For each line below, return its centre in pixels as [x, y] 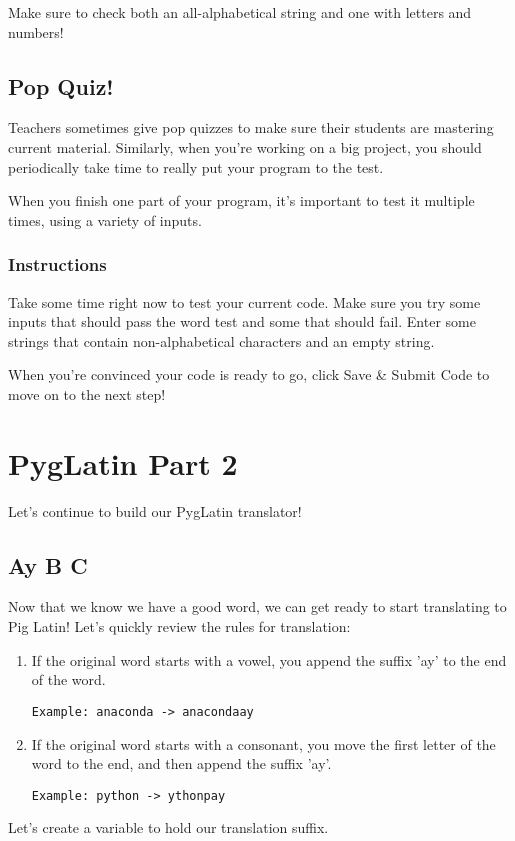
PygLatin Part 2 [123, 462]
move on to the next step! [87, 393]
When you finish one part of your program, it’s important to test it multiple [241, 200]
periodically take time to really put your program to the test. [196, 166]
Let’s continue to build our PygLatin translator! [155, 510]
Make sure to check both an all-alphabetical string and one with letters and [240, 12]
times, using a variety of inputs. [105, 219]
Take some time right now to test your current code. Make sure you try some [244, 301]
